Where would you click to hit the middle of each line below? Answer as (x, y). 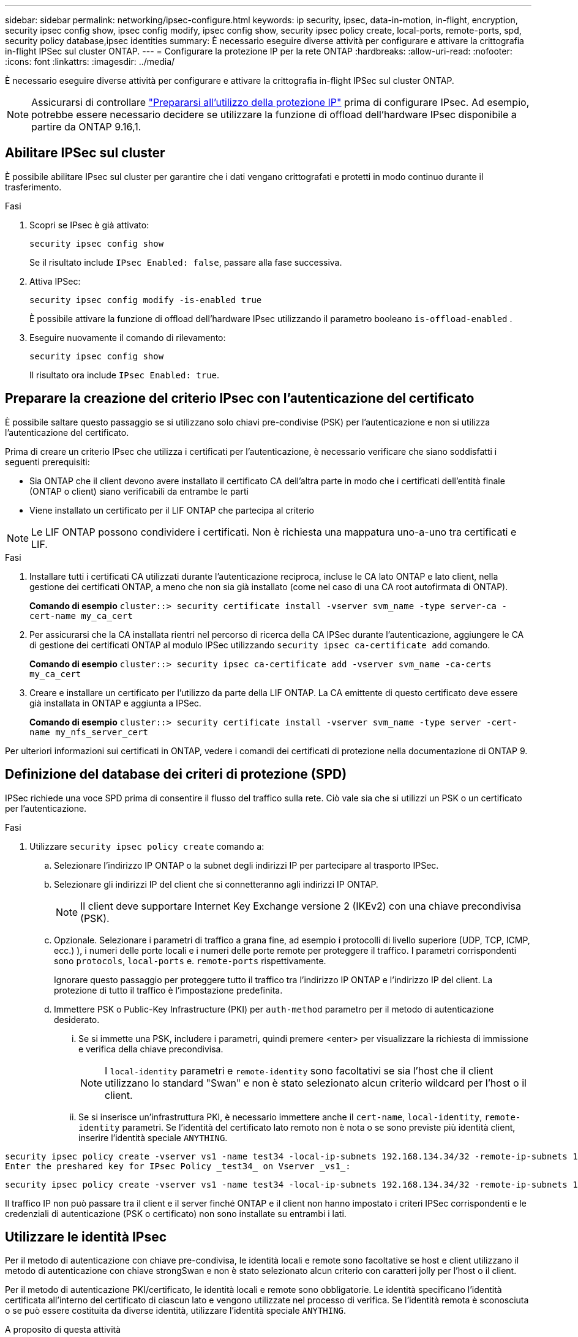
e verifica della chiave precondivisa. (151, 1049)
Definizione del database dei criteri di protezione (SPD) (176, 774)
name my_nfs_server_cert (89, 732)
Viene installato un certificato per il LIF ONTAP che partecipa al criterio (172, 510)
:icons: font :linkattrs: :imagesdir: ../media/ (90, 62)
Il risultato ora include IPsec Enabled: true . (125, 375)
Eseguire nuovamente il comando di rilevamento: (128, 337)
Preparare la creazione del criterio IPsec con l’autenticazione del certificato (240, 399)
